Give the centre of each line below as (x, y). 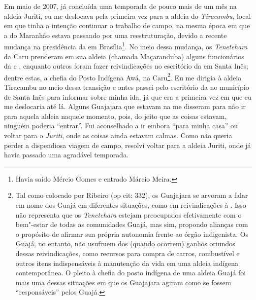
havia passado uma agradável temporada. (66, 155)
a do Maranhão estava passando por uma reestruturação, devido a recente (115, 35)
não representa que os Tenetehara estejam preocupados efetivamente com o (128, 214)
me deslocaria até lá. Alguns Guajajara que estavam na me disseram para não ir (125, 106)
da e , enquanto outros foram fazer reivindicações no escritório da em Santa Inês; (126, 66)
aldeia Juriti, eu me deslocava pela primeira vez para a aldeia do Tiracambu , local (128, 16)
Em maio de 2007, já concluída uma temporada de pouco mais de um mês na (120, 6)
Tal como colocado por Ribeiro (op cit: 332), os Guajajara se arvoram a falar (132, 195)
